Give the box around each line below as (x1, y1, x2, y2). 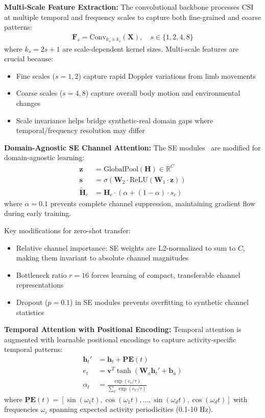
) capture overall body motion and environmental (85, 87, 240, 98)
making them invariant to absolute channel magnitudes (16, 252, 189, 263)
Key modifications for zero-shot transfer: (4, 225, 131, 236)
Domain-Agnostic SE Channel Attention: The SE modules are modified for (4, 142, 261, 152)
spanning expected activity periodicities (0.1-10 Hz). (50, 404, 213, 414)
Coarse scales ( (16, 87, 63, 98)
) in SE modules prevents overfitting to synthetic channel (70, 296, 249, 307)
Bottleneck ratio (16, 269, 67, 280)
